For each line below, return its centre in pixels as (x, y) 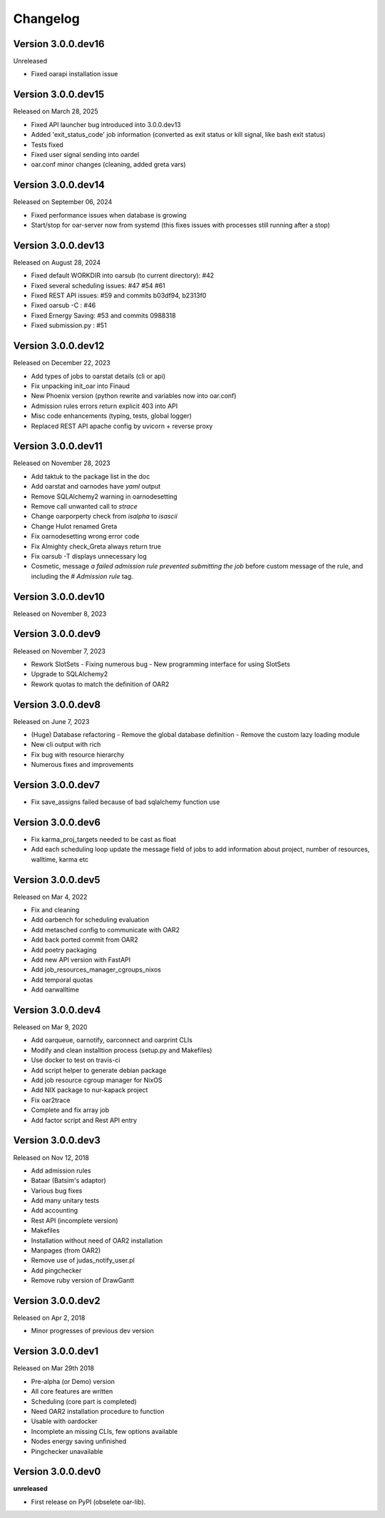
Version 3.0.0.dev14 (59, 185)
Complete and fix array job (70, 1110)
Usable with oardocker (64, 1421)
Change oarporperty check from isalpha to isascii (104, 516)
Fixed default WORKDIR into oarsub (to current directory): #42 (123, 275)
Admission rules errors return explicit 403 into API (104, 406)
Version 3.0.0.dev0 (57, 1472)
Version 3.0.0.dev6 (57, 822)
